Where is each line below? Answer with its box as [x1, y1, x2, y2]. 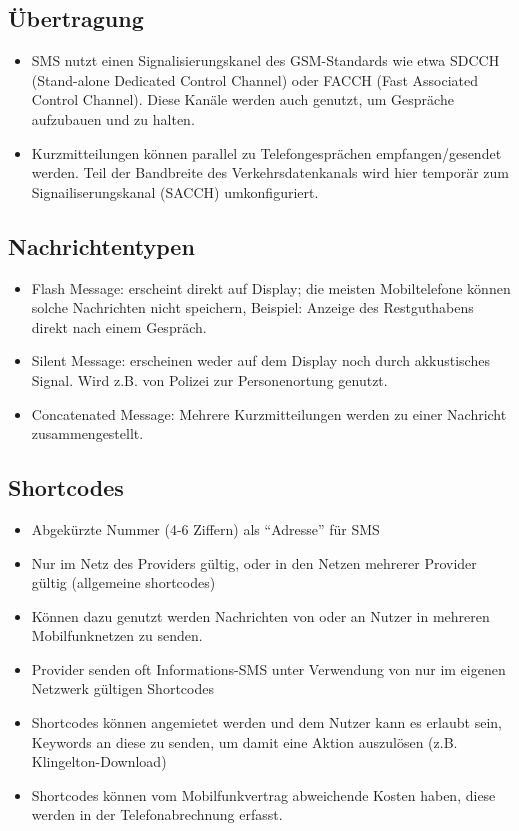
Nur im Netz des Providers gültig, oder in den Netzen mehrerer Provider [31, 552, 477, 573]
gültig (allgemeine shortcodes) [31, 572, 216, 593]
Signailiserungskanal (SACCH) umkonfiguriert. [31, 181, 319, 202]
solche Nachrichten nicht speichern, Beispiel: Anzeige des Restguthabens [31, 297, 474, 318]
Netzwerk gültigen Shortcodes [31, 678, 214, 699]
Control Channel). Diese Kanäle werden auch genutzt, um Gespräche [31, 89, 454, 110]
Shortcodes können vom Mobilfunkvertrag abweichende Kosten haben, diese [31, 784, 496, 805]
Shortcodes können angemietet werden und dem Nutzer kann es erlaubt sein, [31, 712, 502, 733]
